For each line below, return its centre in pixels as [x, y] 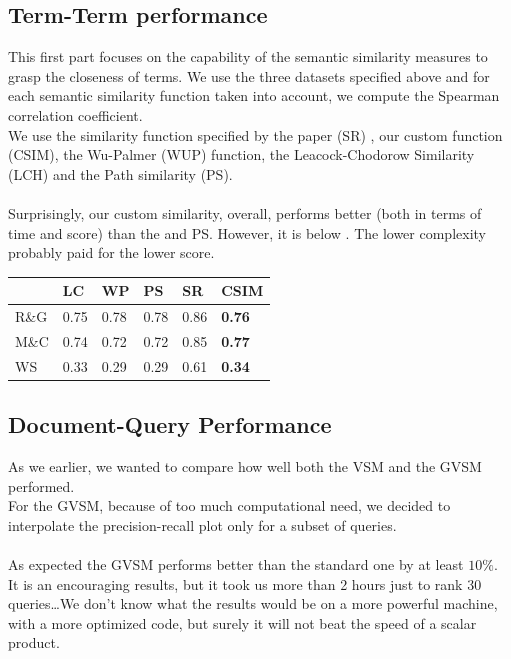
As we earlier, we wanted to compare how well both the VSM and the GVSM [245, 466]
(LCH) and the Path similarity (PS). [120, 173]
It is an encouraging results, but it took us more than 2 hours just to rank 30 [245, 583]
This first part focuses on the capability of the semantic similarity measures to [248, 56]
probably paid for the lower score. [111, 252]
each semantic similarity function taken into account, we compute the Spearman [254, 95]
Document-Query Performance [170, 424]
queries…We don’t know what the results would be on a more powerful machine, [253, 603]
